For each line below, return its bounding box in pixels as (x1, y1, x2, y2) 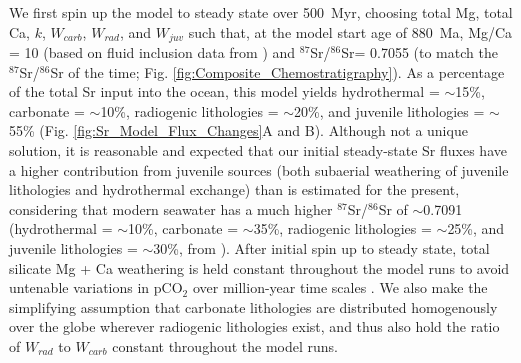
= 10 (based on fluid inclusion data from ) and (9, 42, 296, 63)
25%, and (447, 218, 505, 239)
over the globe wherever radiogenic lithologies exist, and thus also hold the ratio (9, 316, 500, 337)
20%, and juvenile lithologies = (294, 100, 485, 121)
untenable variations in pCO (9, 277, 183, 298)
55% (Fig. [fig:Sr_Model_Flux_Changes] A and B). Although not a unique (9, 120, 468, 141)
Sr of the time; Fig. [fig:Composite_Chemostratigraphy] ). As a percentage (50, 61, 505, 82)
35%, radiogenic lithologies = (253, 218, 432, 239)
